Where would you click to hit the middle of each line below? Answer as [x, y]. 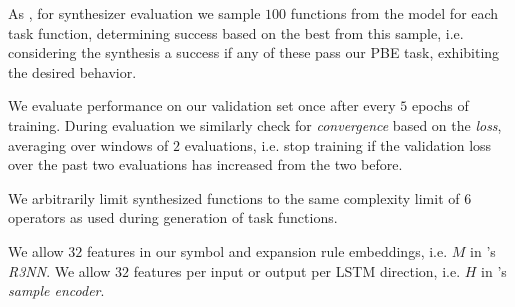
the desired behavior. [72, 71]
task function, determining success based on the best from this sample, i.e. [236, 32]
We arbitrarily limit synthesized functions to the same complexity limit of [234, 197]
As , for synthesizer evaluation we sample [134, 13]
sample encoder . [56, 290]
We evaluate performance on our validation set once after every [202, 105]
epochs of [440, 105]
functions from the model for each [394, 13]
